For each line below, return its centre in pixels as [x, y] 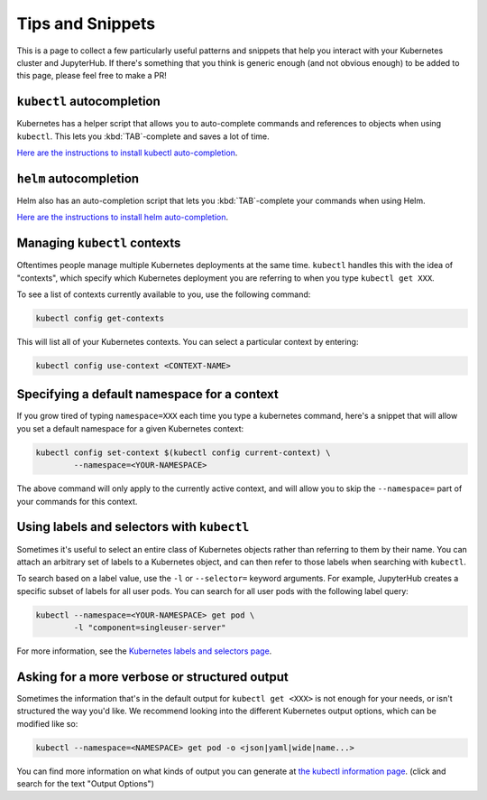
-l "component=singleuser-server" [150, 628]
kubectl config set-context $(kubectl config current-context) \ [183, 452]
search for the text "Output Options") [86, 784]
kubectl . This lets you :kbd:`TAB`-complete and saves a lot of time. [143, 136]
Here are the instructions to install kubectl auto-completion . [127, 153]
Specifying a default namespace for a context [148, 394]
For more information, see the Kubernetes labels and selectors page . [144, 651]
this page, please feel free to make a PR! [92, 76]
